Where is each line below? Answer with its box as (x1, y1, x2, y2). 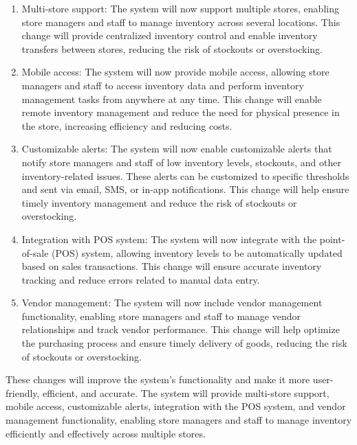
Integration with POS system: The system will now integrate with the (21, 231, 317, 246)
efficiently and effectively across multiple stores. (6, 426, 206, 440)
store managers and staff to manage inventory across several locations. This (21, 14, 340, 29)
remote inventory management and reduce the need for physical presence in (21, 105, 340, 119)
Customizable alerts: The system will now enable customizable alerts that (21, 141, 332, 156)
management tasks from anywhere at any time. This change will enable (21, 91, 322, 106)
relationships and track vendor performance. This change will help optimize (21, 322, 340, 336)
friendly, (6, 385, 40, 400)
